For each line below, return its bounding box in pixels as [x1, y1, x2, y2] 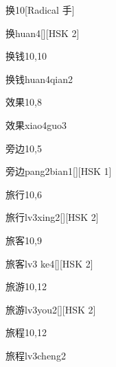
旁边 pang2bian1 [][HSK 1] [5, 164, 112, 178]
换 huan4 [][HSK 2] [5, 25, 80, 40]
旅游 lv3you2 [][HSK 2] [5, 302, 96, 316]
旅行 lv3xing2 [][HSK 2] [5, 210, 99, 224]
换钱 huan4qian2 [5, 71, 73, 86]
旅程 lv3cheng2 [5, 348, 66, 362]
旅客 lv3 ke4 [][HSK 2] [5, 256, 93, 270]
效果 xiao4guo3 [5, 117, 67, 132]
